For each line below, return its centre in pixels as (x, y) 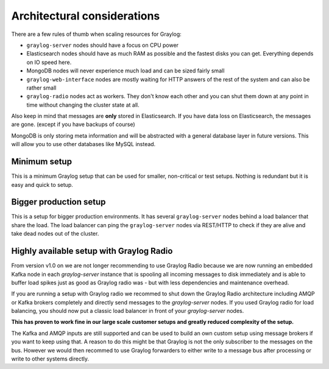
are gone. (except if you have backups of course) (73, 124)
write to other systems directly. (50, 359)
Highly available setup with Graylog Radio (92, 251)
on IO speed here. (49, 62)
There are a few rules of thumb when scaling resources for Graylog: (97, 34)
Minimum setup (42, 162)
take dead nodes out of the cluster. (55, 234)
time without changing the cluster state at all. (83, 105)
